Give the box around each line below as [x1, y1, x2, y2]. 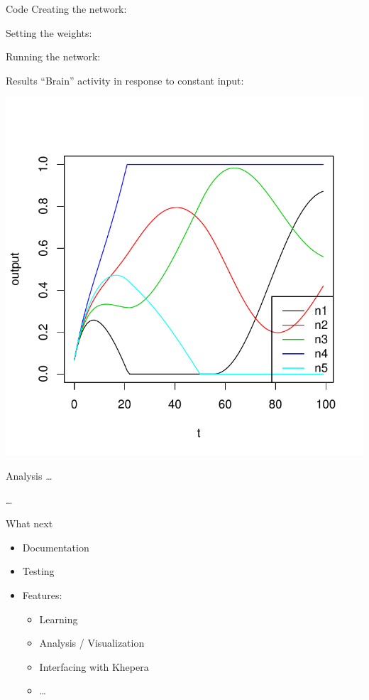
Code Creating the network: [6, 1, 127, 16]
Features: [22, 587, 62, 602]
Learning [39, 611, 78, 626]
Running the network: [6, 49, 101, 64]
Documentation [22, 539, 89, 554]
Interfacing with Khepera [39, 659, 149, 674]
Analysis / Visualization [39, 635, 145, 650]
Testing [22, 564, 55, 578]
